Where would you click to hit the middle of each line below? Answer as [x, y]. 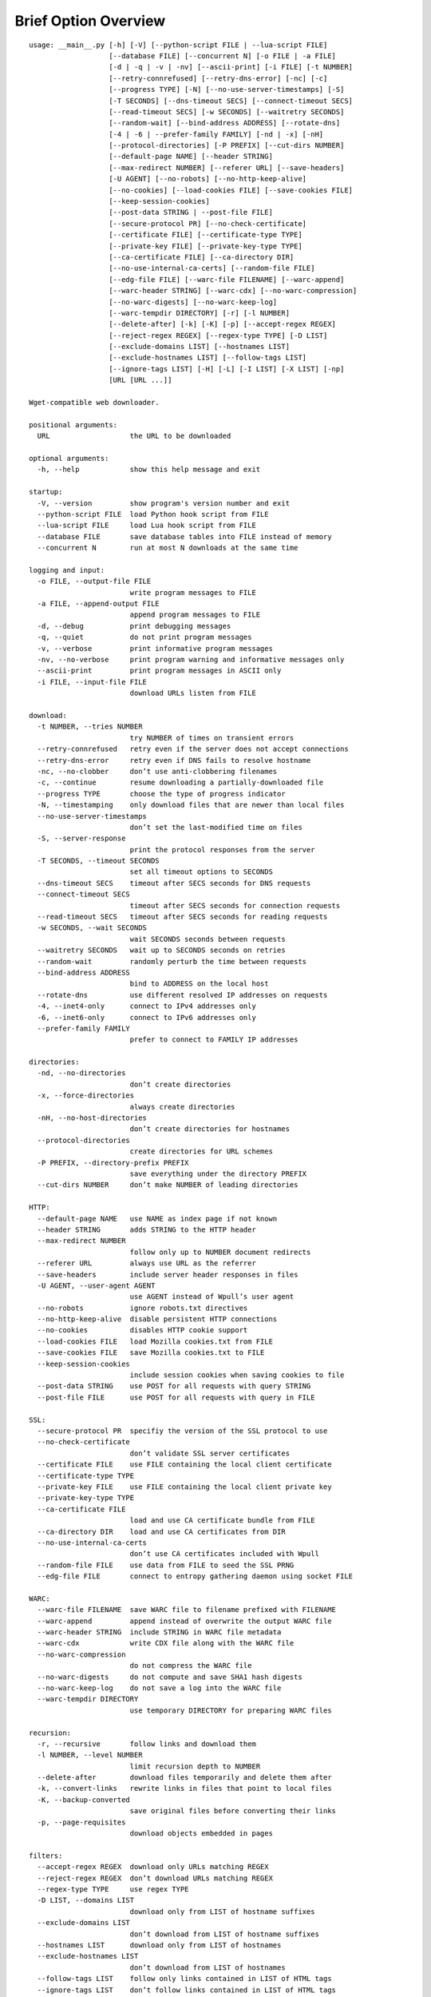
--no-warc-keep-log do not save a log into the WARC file [159, 1688]
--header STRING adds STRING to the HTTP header [147, 1229]
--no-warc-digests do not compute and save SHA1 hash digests [170, 1677]
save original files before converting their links [233, 1811]
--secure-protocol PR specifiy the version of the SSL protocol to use [182, 1431]
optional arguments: [69, 458]
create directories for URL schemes [201, 1151]
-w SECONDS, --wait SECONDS [92, 928]
